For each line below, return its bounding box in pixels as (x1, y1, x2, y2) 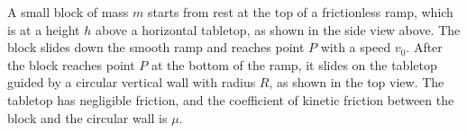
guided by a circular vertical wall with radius (7, 73, 256, 92)
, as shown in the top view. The (269, 73, 444, 92)
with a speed (320, 38, 391, 57)
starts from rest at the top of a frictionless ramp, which (148, 3, 453, 21)
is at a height (7, 20, 80, 39)
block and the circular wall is (7, 108, 168, 127)
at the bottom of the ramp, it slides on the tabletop (151, 55, 437, 74)
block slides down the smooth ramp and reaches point (7, 38, 305, 57)
